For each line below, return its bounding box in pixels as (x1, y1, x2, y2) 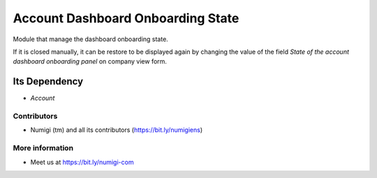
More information (13, 143, 73, 153)
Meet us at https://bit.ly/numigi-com (30, 158, 134, 166)
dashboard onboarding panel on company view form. (13, 57, 168, 66)
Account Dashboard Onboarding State (13, 10, 239, 26)
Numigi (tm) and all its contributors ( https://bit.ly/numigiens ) (30, 126, 203, 134)
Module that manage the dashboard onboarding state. (13, 35, 169, 43)
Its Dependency (13, 75, 84, 87)
